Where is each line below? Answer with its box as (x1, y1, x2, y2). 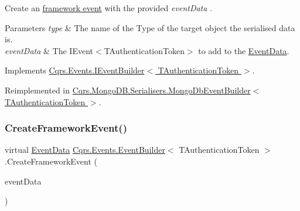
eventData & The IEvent (5, 44, 94, 56)
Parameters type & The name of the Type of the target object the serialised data (5, 21, 295, 34)
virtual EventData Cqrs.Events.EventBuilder (5, 143, 165, 156)
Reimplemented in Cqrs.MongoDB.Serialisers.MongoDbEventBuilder (5, 83, 251, 96)
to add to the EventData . (198, 44, 289, 56)
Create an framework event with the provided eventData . (5, 2, 212, 14)
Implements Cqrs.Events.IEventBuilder (5, 64, 145, 76)
